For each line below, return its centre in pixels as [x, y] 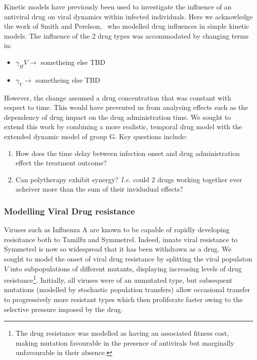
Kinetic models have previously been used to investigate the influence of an [118, 6]
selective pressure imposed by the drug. [64, 309]
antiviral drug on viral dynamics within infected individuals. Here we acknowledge [128, 16]
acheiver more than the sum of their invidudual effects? [99, 189]
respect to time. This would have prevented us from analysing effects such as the [126, 107]
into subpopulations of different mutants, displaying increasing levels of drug [126, 268]
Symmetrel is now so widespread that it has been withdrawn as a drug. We [118, 249]
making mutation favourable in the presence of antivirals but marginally [125, 342]
